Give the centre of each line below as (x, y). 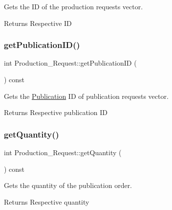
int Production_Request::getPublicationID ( (70, 63)
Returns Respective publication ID (56, 112)
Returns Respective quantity (47, 201)
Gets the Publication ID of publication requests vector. (86, 96)
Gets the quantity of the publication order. (68, 185)
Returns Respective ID (38, 23)
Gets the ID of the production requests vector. (74, 6)
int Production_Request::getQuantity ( (63, 152)
